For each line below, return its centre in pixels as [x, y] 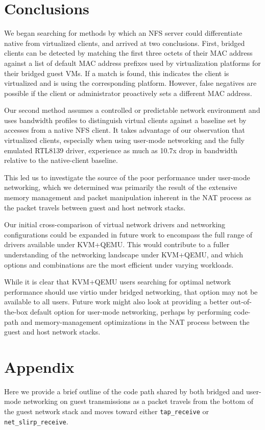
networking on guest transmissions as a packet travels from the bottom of [138, 401]
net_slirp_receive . [36, 421]
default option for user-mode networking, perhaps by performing [131, 311]
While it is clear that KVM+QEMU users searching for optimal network [118, 282]
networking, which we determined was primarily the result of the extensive [121, 187]
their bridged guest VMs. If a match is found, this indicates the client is [117, 73]
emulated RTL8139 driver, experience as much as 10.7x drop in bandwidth [121, 150]
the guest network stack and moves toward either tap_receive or [107, 411]
